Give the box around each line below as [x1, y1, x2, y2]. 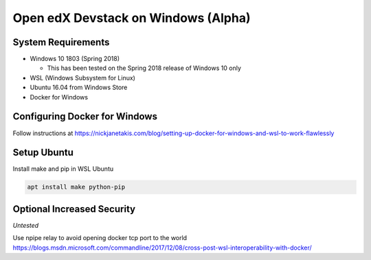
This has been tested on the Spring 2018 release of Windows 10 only [47, 64, 242, 72]
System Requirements [12, 36, 110, 48]
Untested [12, 221, 39, 229]
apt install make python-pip [27, 183, 126, 191]
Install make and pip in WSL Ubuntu [12, 165, 113, 173]
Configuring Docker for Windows [12, 110, 158, 123]
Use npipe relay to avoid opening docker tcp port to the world [12, 234, 188, 242]
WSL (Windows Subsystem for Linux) [30, 73, 135, 82]
